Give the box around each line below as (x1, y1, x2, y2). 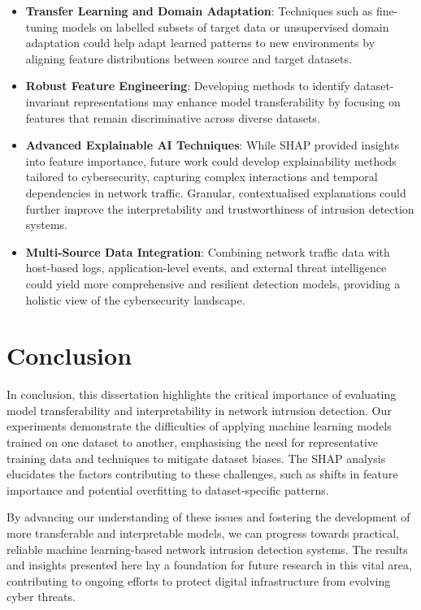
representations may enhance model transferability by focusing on (73, 93, 401, 110)
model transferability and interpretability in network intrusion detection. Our (7, 401, 392, 418)
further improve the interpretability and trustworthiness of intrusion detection (25, 200, 414, 217)
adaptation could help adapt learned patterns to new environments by (25, 34, 375, 51)
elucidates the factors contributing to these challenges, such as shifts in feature (7, 465, 398, 482)
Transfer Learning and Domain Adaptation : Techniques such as (25, 2, 373, 19)
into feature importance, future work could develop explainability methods (25, 152, 397, 169)
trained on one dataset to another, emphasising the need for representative (7, 434, 379, 450)
